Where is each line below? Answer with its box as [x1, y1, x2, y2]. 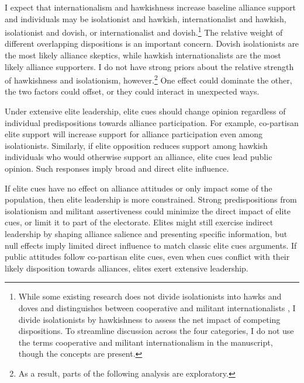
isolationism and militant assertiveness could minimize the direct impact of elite [5, 204, 291, 217]
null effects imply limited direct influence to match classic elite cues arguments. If [5, 239, 297, 251]
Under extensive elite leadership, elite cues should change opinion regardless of [5, 105, 286, 117]
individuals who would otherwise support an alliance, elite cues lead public [5, 151, 272, 163]
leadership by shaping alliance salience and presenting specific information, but [5, 228, 288, 239]
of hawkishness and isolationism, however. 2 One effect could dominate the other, [5, 72, 292, 86]
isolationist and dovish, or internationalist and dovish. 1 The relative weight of [5, 25, 283, 38]
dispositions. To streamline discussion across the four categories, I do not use [18, 325, 294, 337]
